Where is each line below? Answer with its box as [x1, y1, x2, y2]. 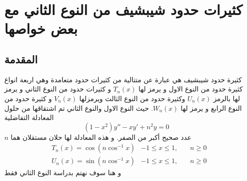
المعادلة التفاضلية [4, 112, 54, 122]
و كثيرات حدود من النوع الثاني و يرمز [4, 84, 111, 94]
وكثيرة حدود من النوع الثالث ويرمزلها [79, 93, 185, 103]
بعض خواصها [4, 18, 78, 38]
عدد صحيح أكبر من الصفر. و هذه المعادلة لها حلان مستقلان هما [11, 132, 192, 142]
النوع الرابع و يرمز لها [180, 103, 242, 113]
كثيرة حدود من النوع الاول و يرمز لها [138, 84, 243, 94]
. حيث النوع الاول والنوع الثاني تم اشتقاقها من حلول [4, 103, 153, 113]
